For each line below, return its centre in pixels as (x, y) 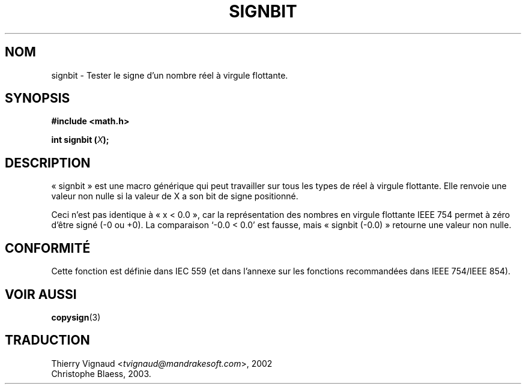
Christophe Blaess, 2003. (101, 373)
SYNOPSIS (38, 98)
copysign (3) (76, 317)
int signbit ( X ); (80, 140)
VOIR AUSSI (41, 294)
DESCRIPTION (48, 163)
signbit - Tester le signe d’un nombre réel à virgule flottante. (170, 75)
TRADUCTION (47, 340)
